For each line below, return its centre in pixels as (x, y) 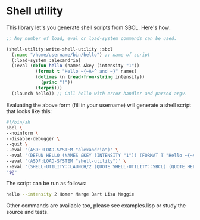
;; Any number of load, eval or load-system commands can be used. (92, 38)
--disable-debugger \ (33, 139)
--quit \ (17, 144)
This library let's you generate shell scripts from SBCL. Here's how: (88, 27)
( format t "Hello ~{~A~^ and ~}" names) (86, 72)
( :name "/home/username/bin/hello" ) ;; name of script (81, 55)
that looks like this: (29, 111)
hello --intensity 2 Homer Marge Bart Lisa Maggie (70, 194)
